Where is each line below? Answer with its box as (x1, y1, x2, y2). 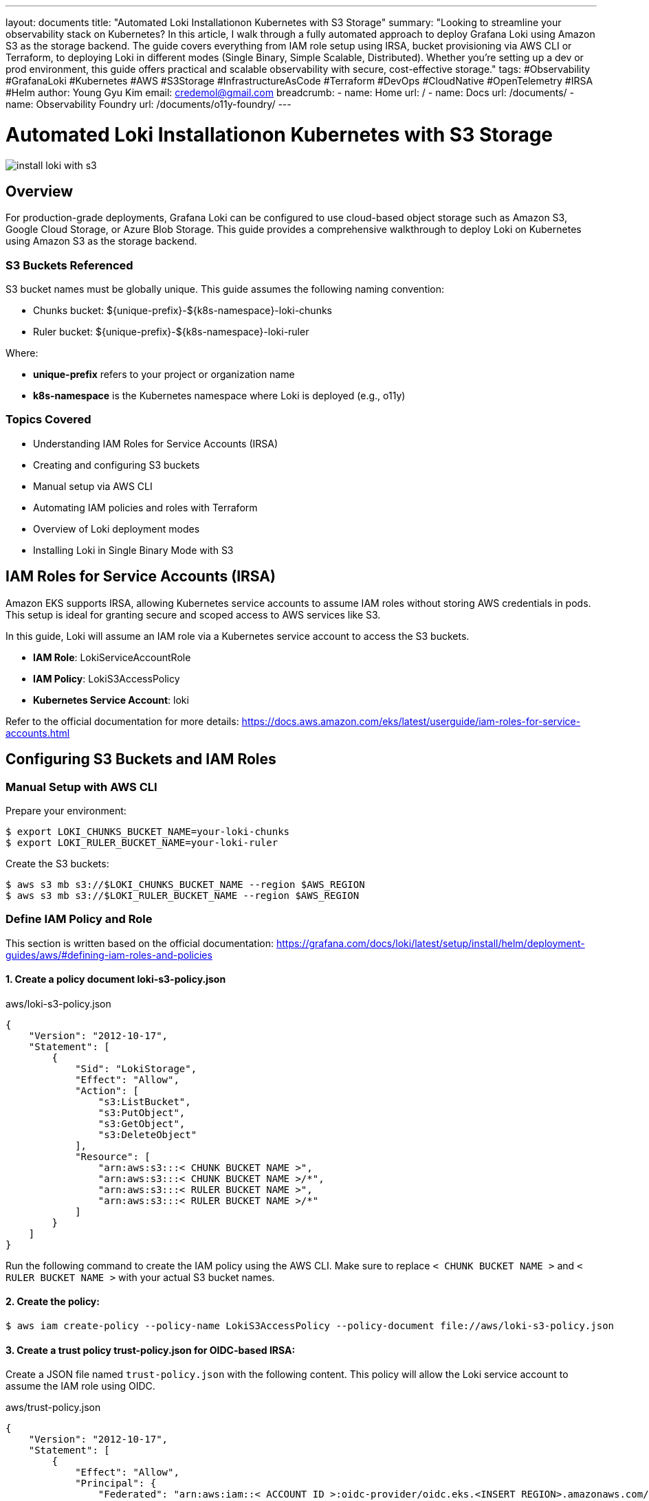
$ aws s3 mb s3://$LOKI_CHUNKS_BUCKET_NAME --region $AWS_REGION (5, 878, 365, 890)
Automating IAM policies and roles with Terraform (33, 501, 258, 513)
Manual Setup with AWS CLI (5, 779, 157, 794)
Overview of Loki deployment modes (33, 522, 200, 535)
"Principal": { (75, 1478, 157, 1489)
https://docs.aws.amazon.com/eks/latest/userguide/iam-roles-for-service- (241, 715, 581, 727)
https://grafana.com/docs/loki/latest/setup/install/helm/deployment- (276, 937, 585, 949)
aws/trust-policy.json (5, 1401, 101, 1414)
